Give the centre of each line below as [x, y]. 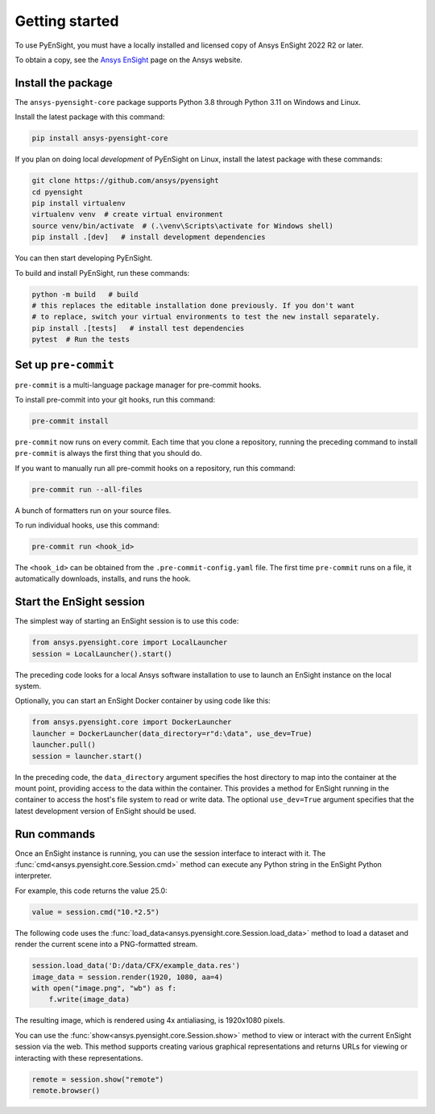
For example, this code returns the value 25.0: [91, 891]
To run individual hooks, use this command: [87, 525]
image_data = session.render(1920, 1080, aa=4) [127, 977]
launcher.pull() [64, 745]
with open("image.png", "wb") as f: [104, 988]
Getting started [67, 21]
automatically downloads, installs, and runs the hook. [103, 579]
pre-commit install [70, 421]
